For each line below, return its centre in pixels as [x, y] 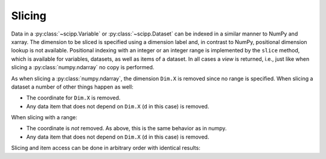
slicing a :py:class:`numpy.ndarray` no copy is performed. [83, 67]
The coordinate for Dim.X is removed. [73, 98]
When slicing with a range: [44, 117]
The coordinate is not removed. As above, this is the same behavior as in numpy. [126, 128]
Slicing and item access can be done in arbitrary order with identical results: [106, 148]
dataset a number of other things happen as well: [72, 87]
